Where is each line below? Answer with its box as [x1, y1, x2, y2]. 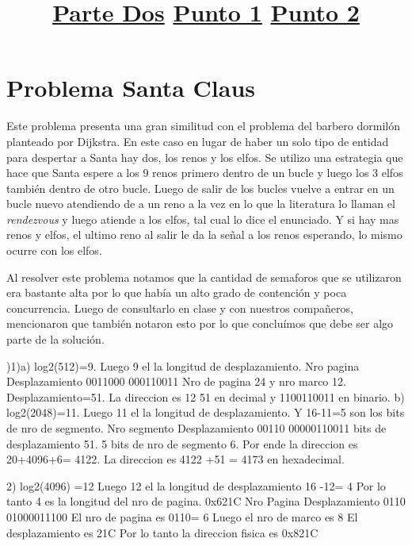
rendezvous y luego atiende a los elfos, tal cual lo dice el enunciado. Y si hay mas [6, 210, 399, 227]
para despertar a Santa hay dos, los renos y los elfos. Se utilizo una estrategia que [6, 148, 403, 165]
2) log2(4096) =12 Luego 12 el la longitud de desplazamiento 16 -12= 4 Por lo [6, 477, 386, 494]
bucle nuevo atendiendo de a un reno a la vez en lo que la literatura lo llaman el [6, 195, 395, 212]
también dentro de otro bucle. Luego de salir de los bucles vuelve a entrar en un [6, 179, 395, 196]
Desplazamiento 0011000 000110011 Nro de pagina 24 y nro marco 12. [6, 373, 346, 390]
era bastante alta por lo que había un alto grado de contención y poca [6, 284, 347, 301]
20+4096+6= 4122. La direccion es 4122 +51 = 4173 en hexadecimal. [6, 451, 345, 467]
